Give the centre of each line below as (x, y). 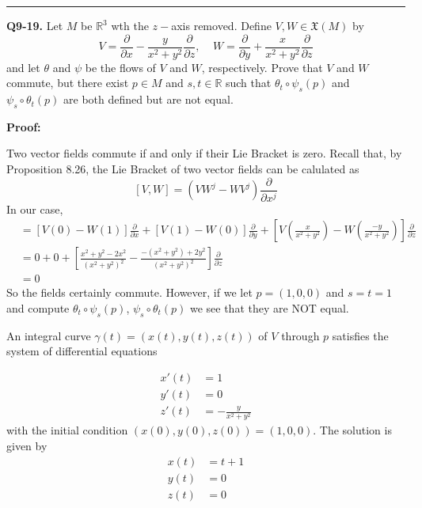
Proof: (24, 126)
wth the (130, 25)
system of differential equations (82, 351)
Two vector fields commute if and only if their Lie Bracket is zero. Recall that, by (204, 153)
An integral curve (49, 335)
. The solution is (352, 430)
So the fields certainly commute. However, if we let (129, 292)
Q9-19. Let (35, 25)
